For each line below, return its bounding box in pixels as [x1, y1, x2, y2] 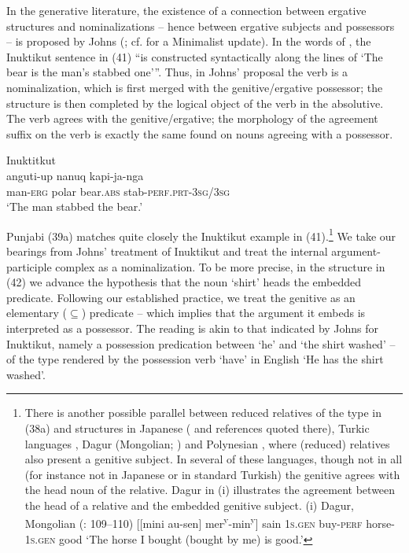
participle [6, 258, 52, 275]
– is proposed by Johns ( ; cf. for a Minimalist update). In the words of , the [6, 33, 371, 50]
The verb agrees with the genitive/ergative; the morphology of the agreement [6, 110, 378, 127]
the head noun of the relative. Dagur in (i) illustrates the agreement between [24, 481, 396, 498]
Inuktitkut [6, 152, 57, 168]
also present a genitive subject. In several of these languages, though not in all [24, 451, 403, 467]
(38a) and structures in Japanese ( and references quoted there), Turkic [24, 419, 370, 436]
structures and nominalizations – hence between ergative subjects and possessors [6, 17, 395, 34]
